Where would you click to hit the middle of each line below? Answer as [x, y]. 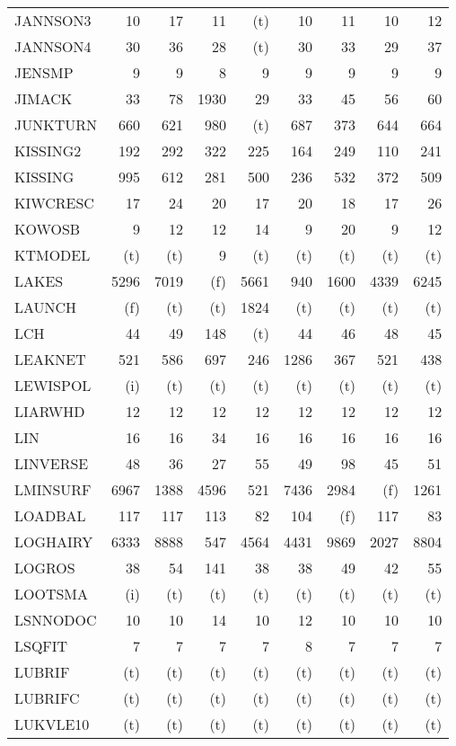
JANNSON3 [53, 20]
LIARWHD [50, 411]
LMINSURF [53, 489]
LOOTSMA [52, 594]
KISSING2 [48, 151]
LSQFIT [41, 646]
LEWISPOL [53, 385]
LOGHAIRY [54, 542]
